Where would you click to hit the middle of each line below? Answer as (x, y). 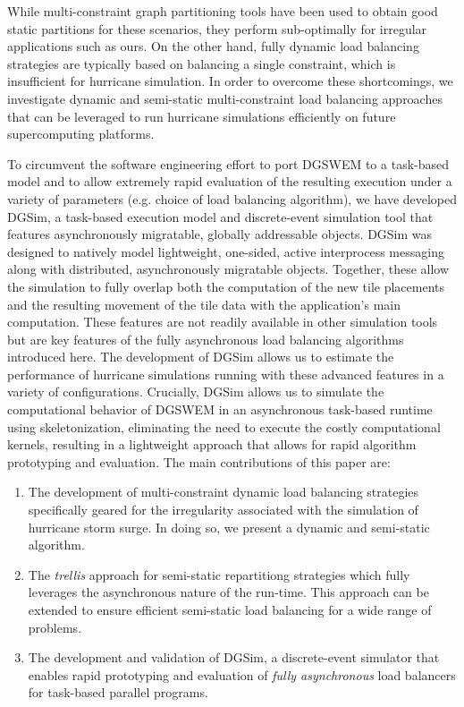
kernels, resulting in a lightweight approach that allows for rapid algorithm (212, 444)
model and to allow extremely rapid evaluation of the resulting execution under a (230, 181)
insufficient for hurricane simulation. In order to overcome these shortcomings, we (230, 81)
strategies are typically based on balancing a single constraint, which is (202, 63)
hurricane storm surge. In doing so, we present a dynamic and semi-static (229, 527)
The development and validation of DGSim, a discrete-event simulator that (234, 657)
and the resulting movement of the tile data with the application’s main (204, 304)
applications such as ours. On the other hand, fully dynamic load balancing (213, 46)
